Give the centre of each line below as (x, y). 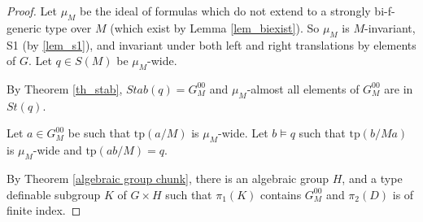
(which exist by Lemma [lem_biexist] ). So (215, 27)
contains (281, 194)
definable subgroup (54, 194)
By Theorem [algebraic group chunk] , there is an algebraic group (168, 178)
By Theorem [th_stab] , (65, 88)
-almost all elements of (303, 88)
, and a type (372, 178)
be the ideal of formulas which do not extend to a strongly (225, 11)
